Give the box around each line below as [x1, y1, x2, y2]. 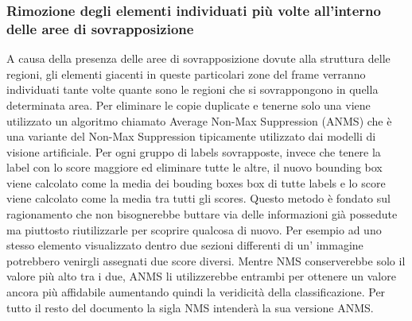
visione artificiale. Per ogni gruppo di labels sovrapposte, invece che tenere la [6, 143, 381, 160]
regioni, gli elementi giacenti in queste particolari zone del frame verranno [6, 65, 366, 82]
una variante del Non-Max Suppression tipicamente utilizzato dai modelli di [6, 128, 376, 145]
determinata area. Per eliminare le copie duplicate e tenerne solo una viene [6, 96, 371, 113]
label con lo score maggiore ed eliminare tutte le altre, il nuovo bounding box [6, 159, 383, 176]
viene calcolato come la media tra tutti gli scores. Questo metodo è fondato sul [6, 190, 391, 207]
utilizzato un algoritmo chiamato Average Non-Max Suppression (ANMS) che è [6, 112, 392, 129]
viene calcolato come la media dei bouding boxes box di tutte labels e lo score [6, 174, 386, 191]
